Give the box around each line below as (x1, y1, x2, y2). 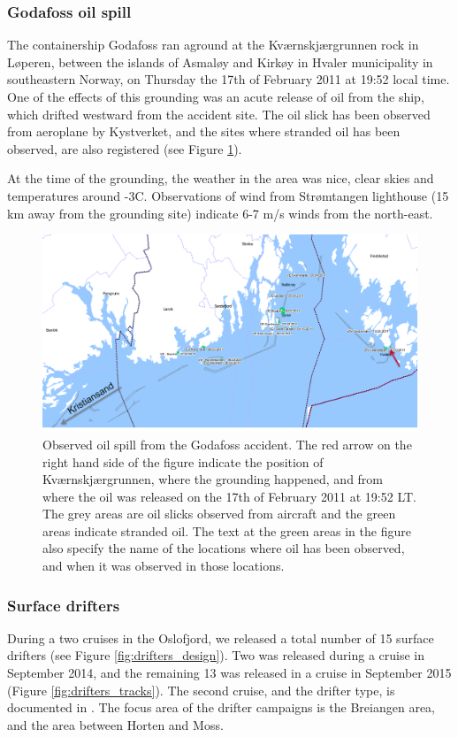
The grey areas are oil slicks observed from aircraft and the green (42, 504, 396, 523)
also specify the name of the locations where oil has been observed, (42, 539, 405, 557)
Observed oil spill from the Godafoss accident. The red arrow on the (42, 434, 412, 453)
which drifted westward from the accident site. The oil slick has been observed (7, 104, 431, 123)
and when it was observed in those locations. (42, 557, 285, 575)
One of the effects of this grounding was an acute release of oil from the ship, (7, 88, 424, 105)
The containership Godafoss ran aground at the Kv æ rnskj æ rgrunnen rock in (7, 35, 419, 54)
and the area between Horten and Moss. (7, 715, 224, 733)
